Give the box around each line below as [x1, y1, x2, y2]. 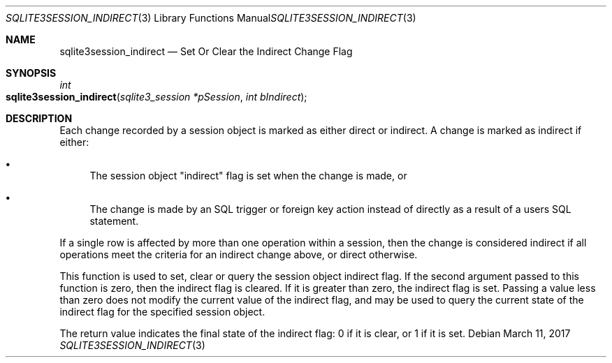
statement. [89, 215, 139, 227]
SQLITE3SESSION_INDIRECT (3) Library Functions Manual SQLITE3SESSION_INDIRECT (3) [6, 12, 416, 24]
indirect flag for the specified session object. [59, 306, 265, 318]
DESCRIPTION [6, 112, 73, 124]
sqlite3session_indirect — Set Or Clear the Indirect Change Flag [59, 45, 353, 57]
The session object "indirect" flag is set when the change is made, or [89, 170, 407, 181]
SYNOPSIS [6, 67, 57, 79]
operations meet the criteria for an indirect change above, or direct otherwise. [59, 249, 418, 260]
